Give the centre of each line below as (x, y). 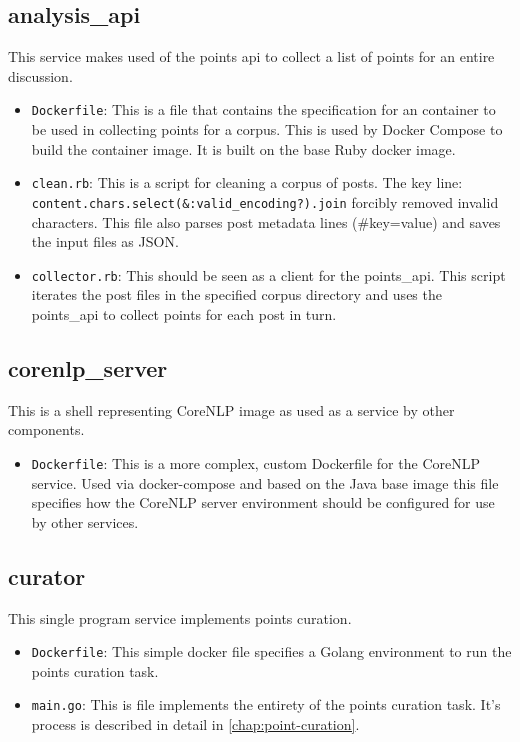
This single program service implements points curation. (180, 617)
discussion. (40, 75)
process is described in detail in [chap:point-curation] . (195, 724)
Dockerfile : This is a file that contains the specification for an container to (263, 109)
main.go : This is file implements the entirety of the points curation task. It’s (266, 704)
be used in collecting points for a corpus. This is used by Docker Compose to (267, 129)
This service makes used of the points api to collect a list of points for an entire (251, 56)
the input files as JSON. (105, 241)
